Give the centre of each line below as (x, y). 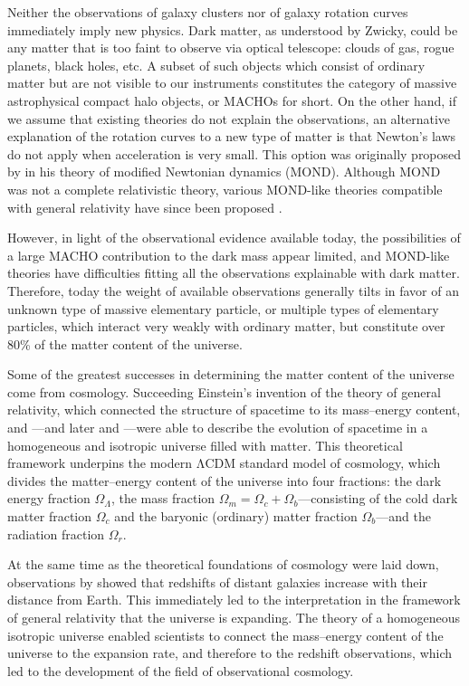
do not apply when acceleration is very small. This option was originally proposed (234, 153)
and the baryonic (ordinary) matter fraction (236, 516)
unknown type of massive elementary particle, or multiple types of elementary (223, 308)
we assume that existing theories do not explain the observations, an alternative (229, 118)
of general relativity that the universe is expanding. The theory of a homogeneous (234, 617)
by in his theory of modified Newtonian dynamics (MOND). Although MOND (224, 171)
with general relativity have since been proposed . (145, 207)
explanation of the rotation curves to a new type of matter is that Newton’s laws (232, 136)
